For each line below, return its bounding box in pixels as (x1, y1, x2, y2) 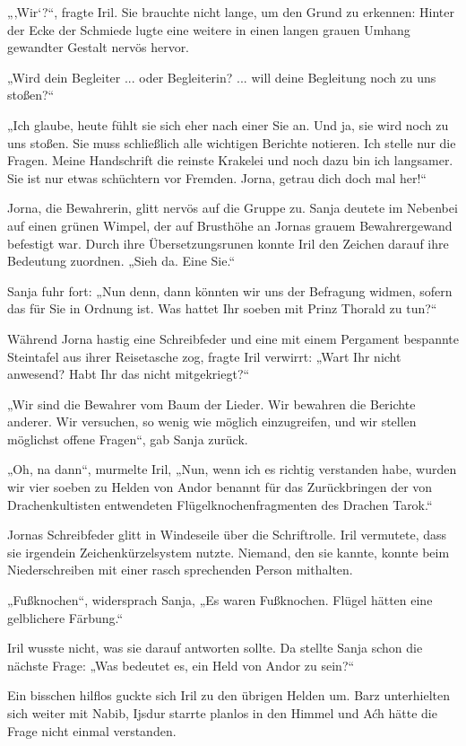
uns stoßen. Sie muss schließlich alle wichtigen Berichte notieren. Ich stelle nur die (7, 133, 456, 152)
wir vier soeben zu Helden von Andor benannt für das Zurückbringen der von (7, 478, 433, 496)
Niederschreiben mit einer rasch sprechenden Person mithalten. (7, 560, 353, 579)
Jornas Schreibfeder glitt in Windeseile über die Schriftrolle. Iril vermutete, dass (7, 525, 447, 544)
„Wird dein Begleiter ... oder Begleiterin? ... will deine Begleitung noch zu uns (7, 67, 436, 86)
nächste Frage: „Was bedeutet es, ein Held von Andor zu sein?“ (7, 655, 355, 674)
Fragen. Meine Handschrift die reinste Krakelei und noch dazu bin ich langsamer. (7, 151, 453, 170)
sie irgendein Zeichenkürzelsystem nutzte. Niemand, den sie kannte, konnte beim (7, 542, 450, 561)
